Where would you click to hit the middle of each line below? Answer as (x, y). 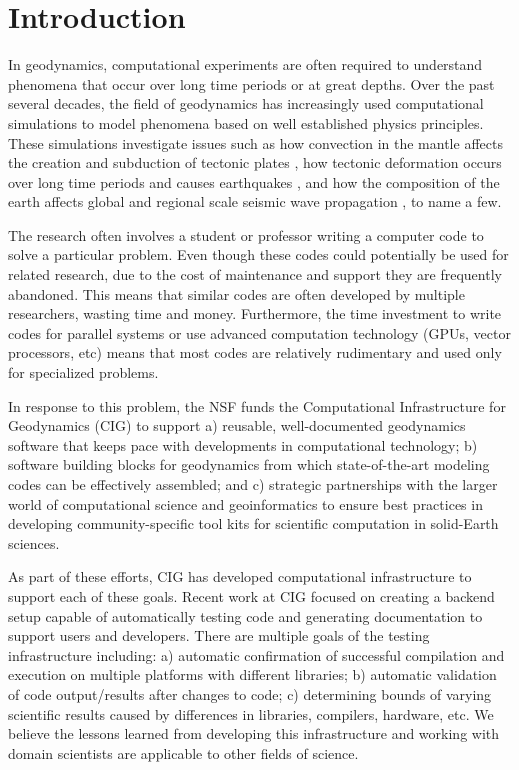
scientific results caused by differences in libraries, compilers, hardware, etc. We (251, 713)
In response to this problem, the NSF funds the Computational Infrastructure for (257, 405)
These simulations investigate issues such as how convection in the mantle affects (255, 142)
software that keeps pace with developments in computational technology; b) (243, 444)
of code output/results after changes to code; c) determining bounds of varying (250, 693)
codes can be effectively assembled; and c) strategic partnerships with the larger (253, 484)
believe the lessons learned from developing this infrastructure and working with (254, 733)
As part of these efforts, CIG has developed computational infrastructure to (240, 576)
